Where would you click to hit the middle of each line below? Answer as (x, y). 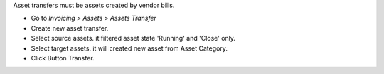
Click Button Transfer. (63, 58)
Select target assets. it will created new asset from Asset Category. (129, 48)
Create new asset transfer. (70, 28)
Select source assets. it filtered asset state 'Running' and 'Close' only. (133, 38)
